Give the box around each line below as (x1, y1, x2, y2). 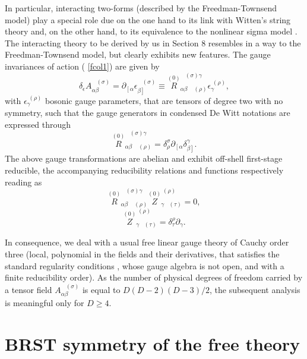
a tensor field (5, 283, 52, 295)
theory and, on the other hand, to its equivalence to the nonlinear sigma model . (5, 25, 297, 37)
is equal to (82, 283, 121, 295)
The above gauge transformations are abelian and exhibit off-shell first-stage (5, 152, 283, 165)
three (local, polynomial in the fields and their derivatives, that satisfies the (5, 248, 280, 260)
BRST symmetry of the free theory (5, 331, 300, 355)
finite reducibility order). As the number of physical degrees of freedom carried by (5, 271, 303, 284)
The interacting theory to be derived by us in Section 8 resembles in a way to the (5, 36, 301, 49)
